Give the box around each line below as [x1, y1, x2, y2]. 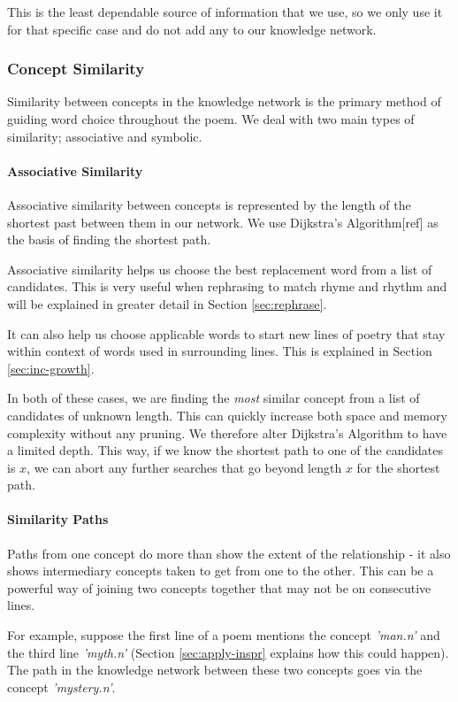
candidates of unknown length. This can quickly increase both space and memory [7, 405, 447, 424]
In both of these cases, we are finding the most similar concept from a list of [7, 389, 420, 407]
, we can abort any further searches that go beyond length [27, 458, 342, 476]
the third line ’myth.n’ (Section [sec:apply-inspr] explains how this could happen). [7, 643, 449, 661]
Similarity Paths [7, 510, 109, 528]
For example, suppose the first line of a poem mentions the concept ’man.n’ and [7, 626, 440, 644]
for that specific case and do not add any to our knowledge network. [7, 19, 377, 38]
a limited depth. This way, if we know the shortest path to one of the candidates [7, 441, 444, 459]
